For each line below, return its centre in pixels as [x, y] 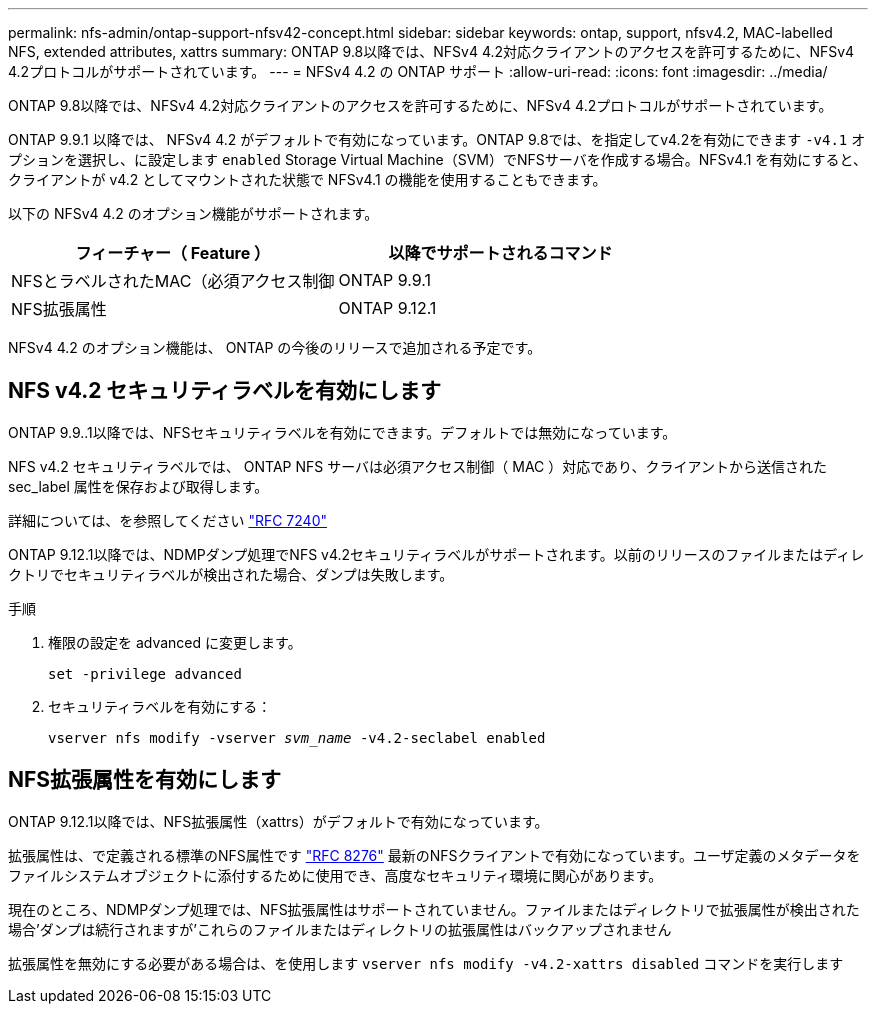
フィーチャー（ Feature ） [173, 253]
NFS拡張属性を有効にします [145, 780]
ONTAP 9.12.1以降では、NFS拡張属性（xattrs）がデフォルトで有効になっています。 [278, 821]
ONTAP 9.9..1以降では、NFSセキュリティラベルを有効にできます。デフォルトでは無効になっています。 [342, 432]
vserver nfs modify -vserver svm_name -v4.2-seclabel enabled [297, 737]
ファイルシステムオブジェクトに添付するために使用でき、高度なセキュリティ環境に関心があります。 [335, 875]
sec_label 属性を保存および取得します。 [138, 486]
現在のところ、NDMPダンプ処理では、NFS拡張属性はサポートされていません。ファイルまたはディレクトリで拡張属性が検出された [434, 909]
